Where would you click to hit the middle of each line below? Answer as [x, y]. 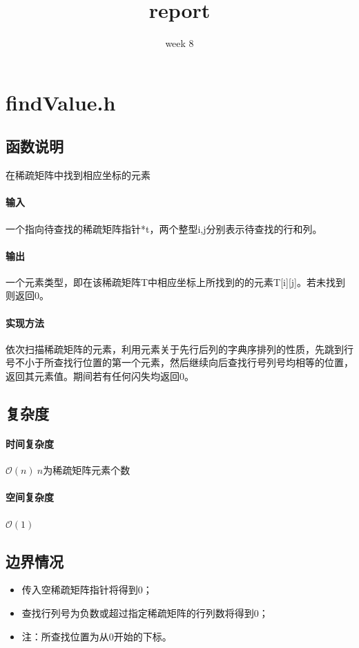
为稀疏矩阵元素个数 [87, 470]
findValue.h [61, 102]
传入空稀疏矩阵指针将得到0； [87, 590]
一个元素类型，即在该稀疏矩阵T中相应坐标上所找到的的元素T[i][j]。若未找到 [175, 282]
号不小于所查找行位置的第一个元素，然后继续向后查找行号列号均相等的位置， [179, 362]
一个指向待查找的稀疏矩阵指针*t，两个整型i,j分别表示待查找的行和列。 [164, 228]
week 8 [179, 43]
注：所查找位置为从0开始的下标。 [97, 636]
